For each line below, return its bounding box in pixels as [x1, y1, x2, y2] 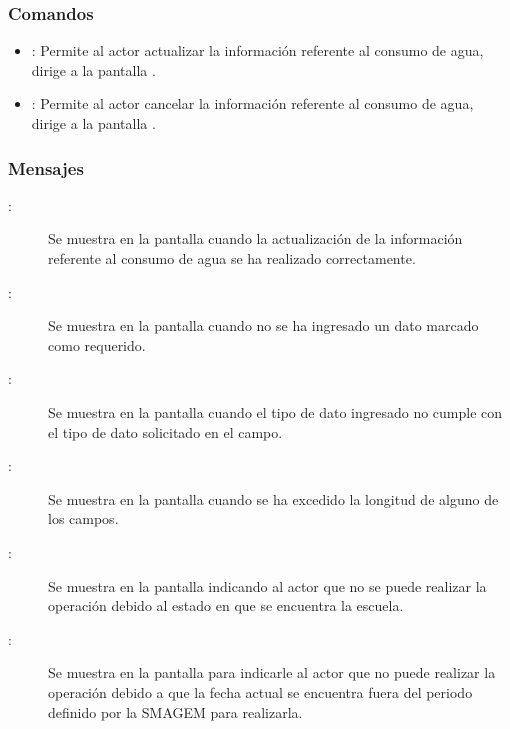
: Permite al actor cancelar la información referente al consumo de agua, [31, 93, 474, 114]
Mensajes [8, 155, 84, 180]
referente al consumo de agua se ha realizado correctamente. [48, 248, 416, 268]
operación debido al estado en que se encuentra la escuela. [48, 595, 404, 616]
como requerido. [48, 334, 146, 355]
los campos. [48, 508, 119, 529]
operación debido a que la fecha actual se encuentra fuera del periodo [48, 681, 473, 702]
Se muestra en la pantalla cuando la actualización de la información [48, 228, 463, 249]
